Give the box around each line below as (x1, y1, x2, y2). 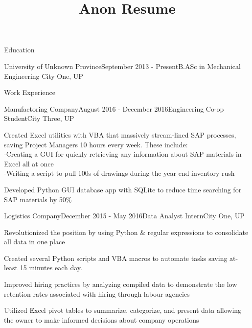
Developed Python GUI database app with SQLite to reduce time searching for (4, 184, 242, 194)
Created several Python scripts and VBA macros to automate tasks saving (4, 253, 228, 263)
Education (4, 45, 35, 55)
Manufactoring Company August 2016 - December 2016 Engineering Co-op (4, 103, 224, 114)
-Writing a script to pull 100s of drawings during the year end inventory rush (4, 168, 235, 178)
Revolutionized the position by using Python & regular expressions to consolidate (4, 227, 249, 237)
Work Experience (4, 87, 55, 97)
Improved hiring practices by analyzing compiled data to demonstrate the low (4, 279, 237, 289)
